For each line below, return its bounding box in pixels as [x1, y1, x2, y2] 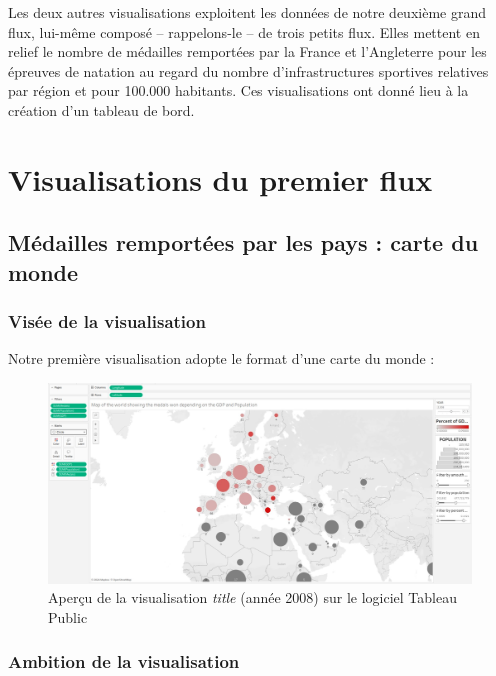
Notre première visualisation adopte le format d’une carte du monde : [8, 348, 435, 369]
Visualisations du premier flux [8, 158, 433, 199]
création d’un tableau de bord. [8, 99, 195, 120]
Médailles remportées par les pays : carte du [8, 227, 479, 258]
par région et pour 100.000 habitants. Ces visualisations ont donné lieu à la [8, 80, 469, 101]
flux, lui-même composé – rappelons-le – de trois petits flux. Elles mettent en [8, 21, 480, 42]
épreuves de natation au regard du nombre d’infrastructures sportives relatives [8, 60, 489, 81]
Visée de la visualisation [8, 309, 206, 334]
